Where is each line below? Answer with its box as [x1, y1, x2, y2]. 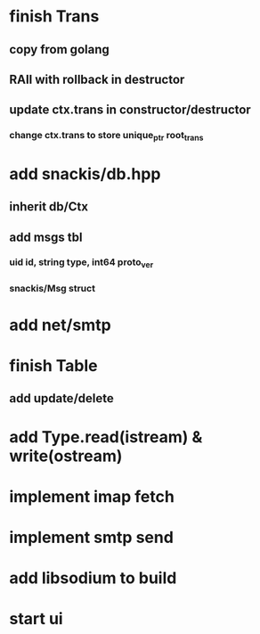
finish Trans [9, 6, 100, 27]
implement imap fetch [9, 486, 175, 506]
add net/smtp [9, 315, 111, 335]
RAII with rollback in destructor [9, 71, 185, 86]
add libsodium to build [9, 568, 177, 589]
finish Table [9, 356, 98, 375]
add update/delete [9, 391, 114, 407]
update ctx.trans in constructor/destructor [9, 103, 251, 118]
